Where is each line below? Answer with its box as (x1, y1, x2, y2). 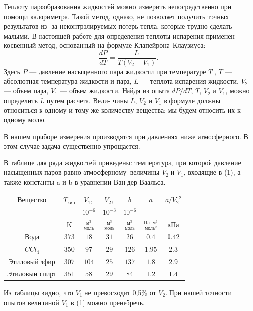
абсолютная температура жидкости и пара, (4, 76, 132, 86)
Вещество (17, 194, 46, 205)
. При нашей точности (165, 287, 232, 298)
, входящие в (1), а (183, 167, 241, 177)
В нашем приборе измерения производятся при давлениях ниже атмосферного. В (4, 131, 248, 141)
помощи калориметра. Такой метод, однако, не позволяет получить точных (4, 11, 229, 21)
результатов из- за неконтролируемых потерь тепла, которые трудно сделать (4, 21, 232, 31)
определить (4, 95, 38, 105)
